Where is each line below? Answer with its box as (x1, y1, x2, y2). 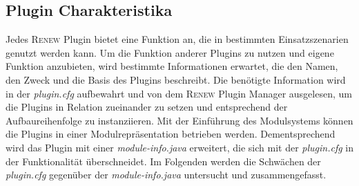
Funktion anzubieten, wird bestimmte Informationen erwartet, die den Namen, (6, 59, 338, 73)
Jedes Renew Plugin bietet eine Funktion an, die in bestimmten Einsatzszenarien (6, 32, 349, 46)
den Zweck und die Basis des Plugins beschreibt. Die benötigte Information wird (6, 72, 346, 86)
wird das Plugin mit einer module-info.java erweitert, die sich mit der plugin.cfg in (6, 140, 354, 154)
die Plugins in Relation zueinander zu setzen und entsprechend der (6, 100, 288, 114)
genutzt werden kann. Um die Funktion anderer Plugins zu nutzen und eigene (6, 45, 334, 59)
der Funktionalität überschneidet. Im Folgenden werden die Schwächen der (6, 154, 321, 168)
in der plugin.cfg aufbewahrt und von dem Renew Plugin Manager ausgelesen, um (6, 86, 352, 100)
